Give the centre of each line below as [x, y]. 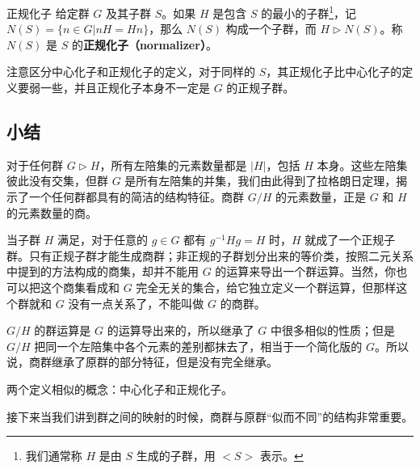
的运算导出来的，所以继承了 [181, 330]
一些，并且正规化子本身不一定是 [125, 88]
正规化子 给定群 [48, 13]
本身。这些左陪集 [362, 165]
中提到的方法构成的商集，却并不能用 [103, 271]
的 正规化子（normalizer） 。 [144, 44]
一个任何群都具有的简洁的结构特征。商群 [136, 197]
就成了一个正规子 [350, 240]
